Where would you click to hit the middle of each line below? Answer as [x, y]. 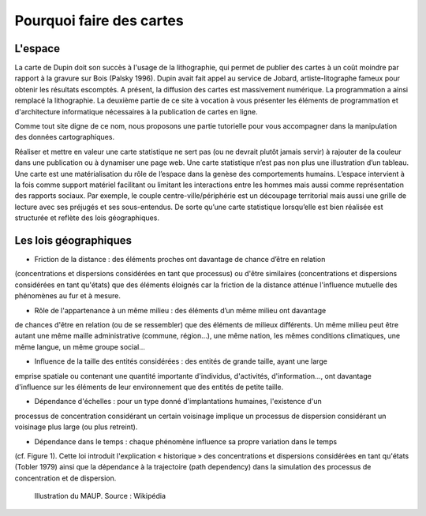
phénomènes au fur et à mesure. [68, 296]
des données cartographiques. [64, 137]
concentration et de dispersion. [65, 478]
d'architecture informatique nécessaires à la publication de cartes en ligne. [136, 111]
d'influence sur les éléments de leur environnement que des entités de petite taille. [149, 387]
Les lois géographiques [73, 240]
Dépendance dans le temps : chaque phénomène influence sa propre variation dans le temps [186, 441]
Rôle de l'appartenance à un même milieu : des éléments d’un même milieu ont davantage [180, 310]
